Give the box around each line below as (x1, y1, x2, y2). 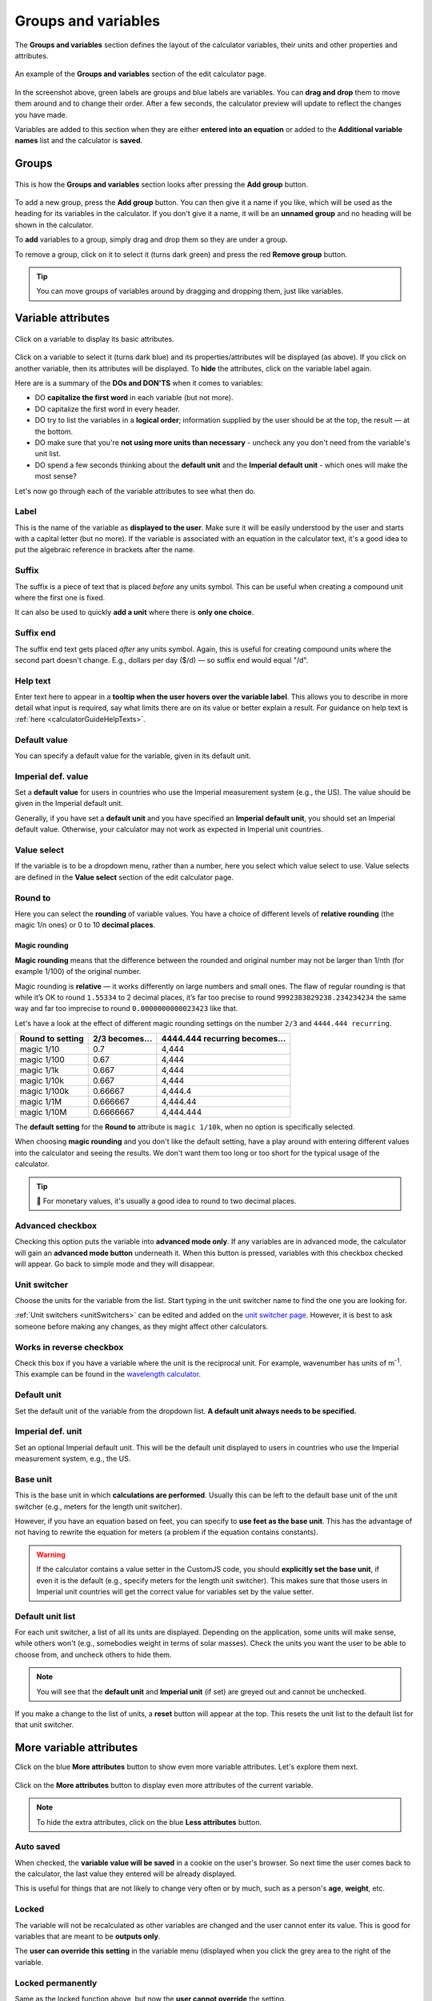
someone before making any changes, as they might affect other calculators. (14, 1321, 269, 1331)
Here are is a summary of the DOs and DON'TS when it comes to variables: (14, 379, 263, 387)
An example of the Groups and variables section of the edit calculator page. (14, 69, 267, 79)
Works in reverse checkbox (14, 1341, 124, 1353)
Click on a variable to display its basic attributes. (14, 334, 175, 343)
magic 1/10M (19, 1107, 67, 1118)
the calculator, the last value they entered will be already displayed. (14, 1869, 237, 1879)
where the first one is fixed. (14, 592, 106, 602)
